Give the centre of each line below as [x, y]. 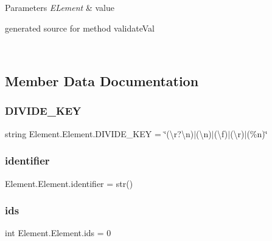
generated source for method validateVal [80, 28]
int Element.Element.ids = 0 [58, 233]
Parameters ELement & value [60, 7]
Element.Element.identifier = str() [69, 183]
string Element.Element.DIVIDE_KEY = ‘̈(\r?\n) [99, 133]
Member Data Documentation [102, 81]
